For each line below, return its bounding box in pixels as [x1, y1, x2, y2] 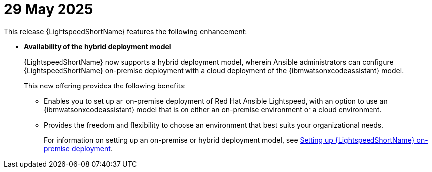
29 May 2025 [4, 1, 93, 18]
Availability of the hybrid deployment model [24, 42, 171, 51]
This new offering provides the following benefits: [24, 81, 186, 90]
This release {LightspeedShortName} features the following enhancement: [4, 27, 247, 36]
